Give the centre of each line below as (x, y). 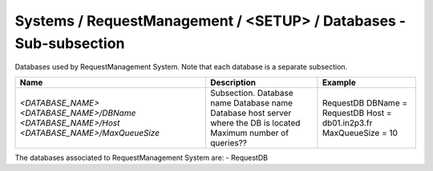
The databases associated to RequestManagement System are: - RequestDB (142, 157)
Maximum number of (249, 133)
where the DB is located (255, 122)
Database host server (251, 113)
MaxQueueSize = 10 (360, 133)
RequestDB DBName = (365, 102)
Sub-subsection (70, 43)
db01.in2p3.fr (347, 122)
